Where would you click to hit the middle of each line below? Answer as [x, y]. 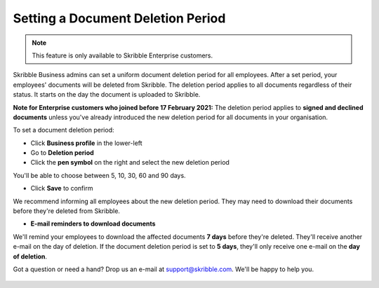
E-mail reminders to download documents [93, 224]
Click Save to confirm [62, 188]
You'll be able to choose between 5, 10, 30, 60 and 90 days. [99, 175]
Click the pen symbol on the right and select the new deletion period [130, 163]
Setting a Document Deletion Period [119, 18]
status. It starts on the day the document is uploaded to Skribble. [107, 95]
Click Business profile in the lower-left [87, 143]
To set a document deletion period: [64, 130]
